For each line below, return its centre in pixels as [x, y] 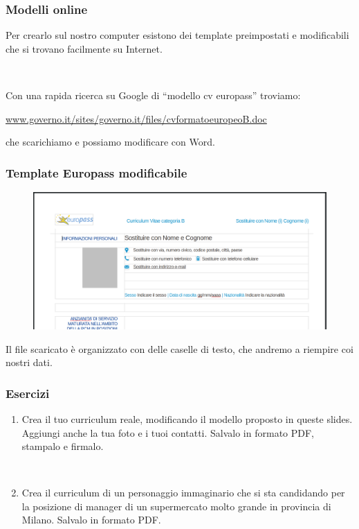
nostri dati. [29, 362]
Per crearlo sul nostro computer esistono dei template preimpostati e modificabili [177, 35]
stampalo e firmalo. [63, 446]
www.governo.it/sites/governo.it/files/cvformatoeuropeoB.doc [136, 118]
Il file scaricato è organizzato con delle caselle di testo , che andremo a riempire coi [179, 348]
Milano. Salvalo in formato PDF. [91, 520]
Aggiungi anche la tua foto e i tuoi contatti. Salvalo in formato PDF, [168, 432]
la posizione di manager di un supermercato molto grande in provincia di [176, 506]
